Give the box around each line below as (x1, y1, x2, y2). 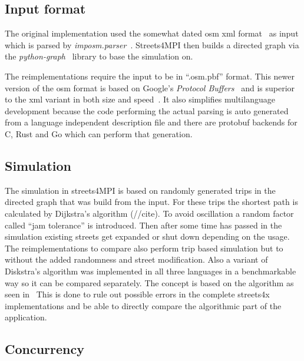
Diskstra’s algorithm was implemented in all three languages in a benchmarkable (5, 264, 296, 277)
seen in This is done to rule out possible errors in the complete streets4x (5, 288, 270, 300)
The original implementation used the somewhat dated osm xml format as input (5, 27, 299, 39)
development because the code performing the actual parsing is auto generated (5, 104, 289, 117)
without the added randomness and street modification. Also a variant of (5, 253, 268, 266)
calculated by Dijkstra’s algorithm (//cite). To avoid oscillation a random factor (5, 207, 294, 219)
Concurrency (5, 340, 84, 358)
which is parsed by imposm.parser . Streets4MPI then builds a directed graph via (5, 38, 299, 51)
